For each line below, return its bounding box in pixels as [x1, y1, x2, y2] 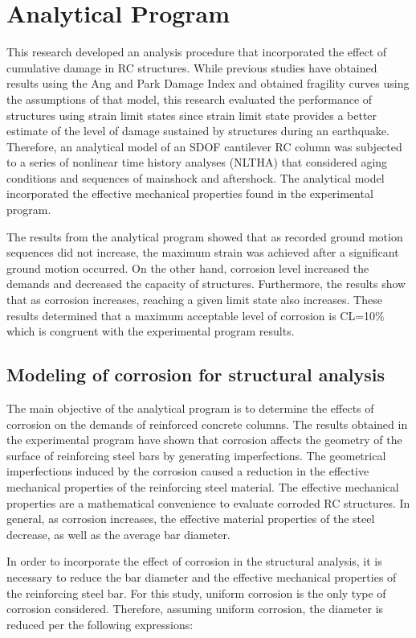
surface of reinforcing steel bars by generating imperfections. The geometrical [6, 447, 386, 463]
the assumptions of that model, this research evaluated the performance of [6, 90, 373, 107]
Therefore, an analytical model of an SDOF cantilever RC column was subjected [6, 138, 402, 154]
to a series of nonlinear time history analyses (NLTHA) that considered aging [6, 154, 388, 171]
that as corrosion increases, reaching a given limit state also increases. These [6, 291, 382, 308]
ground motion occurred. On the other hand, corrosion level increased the [6, 259, 369, 276]
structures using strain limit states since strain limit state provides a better [6, 106, 377, 123]
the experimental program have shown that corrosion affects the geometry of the [6, 431, 402, 448]
